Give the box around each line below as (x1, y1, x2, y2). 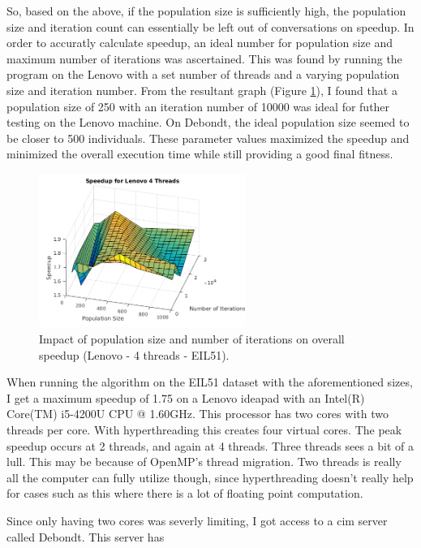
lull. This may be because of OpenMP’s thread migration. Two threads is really (6, 453, 402, 470)
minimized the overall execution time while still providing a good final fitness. (6, 145, 393, 162)
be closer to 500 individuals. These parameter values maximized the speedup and (6, 129, 410, 146)
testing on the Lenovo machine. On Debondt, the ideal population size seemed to (6, 114, 410, 131)
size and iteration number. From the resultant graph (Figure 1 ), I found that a (6, 81, 397, 98)
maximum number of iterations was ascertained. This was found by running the (6, 50, 402, 67)
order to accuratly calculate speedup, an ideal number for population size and (6, 34, 393, 51)
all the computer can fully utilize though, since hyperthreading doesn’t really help (6, 468, 414, 485)
